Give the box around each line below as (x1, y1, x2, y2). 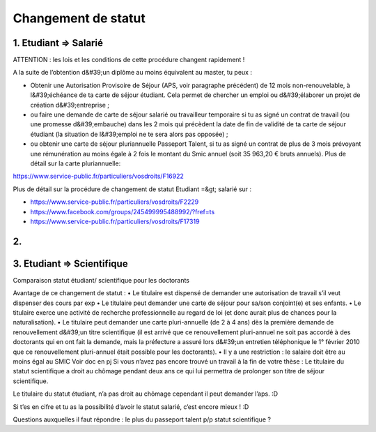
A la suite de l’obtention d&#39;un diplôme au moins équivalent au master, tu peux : (13, 68, 252, 77)
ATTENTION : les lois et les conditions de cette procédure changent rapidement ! (13, 56, 245, 64)
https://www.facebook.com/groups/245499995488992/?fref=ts (30, 207, 215, 216)
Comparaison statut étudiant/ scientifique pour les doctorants (13, 276, 190, 284)
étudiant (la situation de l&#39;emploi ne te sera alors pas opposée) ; (30, 130, 229, 138)
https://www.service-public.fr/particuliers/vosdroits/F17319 (30, 217, 200, 225)
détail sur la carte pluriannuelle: (30, 159, 121, 167)
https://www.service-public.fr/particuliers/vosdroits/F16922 (13, 172, 185, 181)
